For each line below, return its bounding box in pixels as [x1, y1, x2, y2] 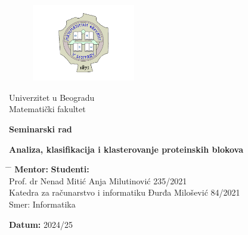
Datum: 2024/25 [9, 218, 73, 230]
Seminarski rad [9, 122, 72, 135]
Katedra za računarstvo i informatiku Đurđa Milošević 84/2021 [9, 186, 240, 199]
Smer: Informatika [9, 197, 76, 210]
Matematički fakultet [9, 103, 86, 115]
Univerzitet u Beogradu [9, 91, 95, 103]
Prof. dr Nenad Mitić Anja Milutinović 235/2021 [9, 174, 187, 187]
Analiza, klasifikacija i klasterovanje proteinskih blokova [9, 143, 244, 155]
